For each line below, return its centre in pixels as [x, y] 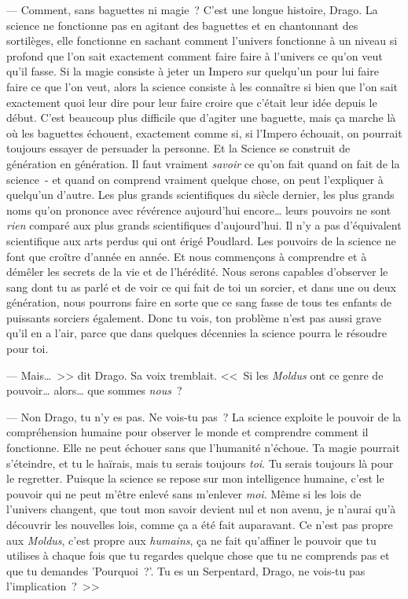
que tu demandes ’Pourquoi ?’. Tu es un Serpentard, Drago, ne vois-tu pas [186, 570]
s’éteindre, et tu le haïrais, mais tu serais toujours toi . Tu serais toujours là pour [200, 463]
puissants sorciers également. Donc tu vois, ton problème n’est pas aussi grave [194, 317]
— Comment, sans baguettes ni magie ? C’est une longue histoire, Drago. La [192, 9]
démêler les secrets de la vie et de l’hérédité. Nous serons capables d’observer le [197, 272]
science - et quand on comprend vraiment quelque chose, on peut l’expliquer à [195, 179]
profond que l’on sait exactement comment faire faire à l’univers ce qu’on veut [195, 55]
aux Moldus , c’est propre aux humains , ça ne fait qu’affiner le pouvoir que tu [191, 540]
